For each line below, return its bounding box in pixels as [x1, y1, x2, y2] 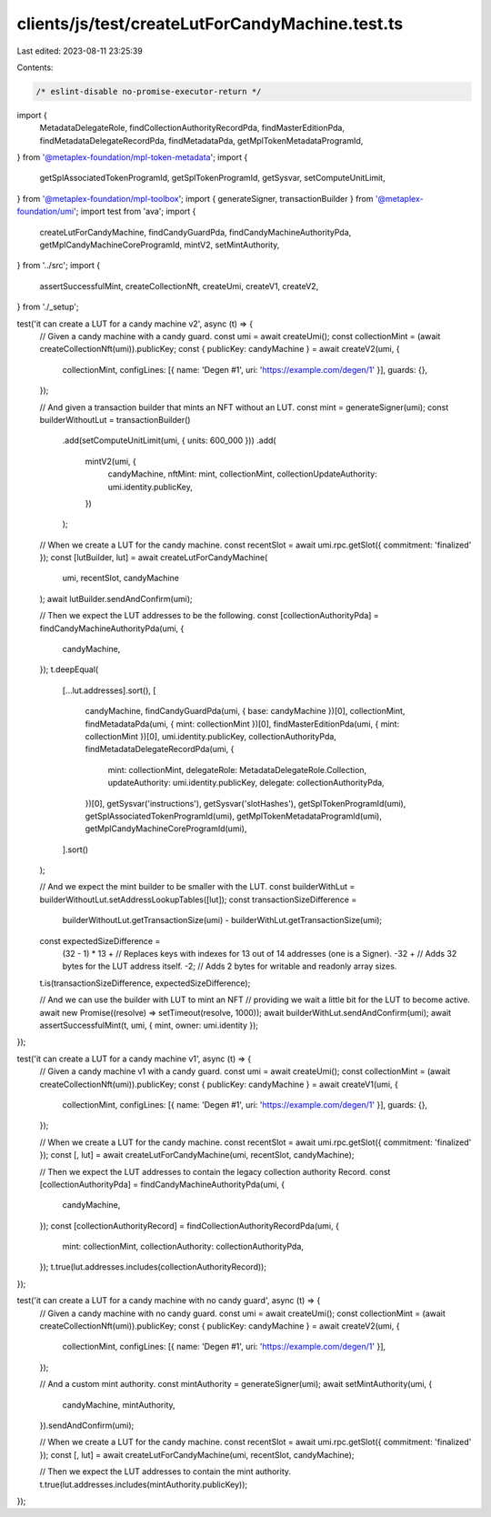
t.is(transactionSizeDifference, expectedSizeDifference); [39, 978, 251, 989]
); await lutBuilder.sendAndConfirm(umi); [39, 593, 193, 604]
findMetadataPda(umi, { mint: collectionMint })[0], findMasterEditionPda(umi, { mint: [85, 718, 400, 729]
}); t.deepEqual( [39, 664, 99, 675]
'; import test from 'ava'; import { [73, 206, 196, 217]
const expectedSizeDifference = [39, 935, 161, 946]
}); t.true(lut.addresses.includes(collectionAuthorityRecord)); [39, 1261, 267, 1272]
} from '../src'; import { [16, 260, 101, 271]
